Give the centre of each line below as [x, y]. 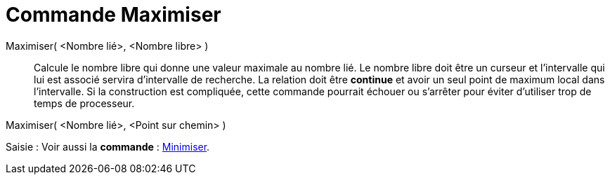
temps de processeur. [84, 103]
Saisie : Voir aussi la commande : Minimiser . [108, 146]
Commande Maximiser [113, 15]
